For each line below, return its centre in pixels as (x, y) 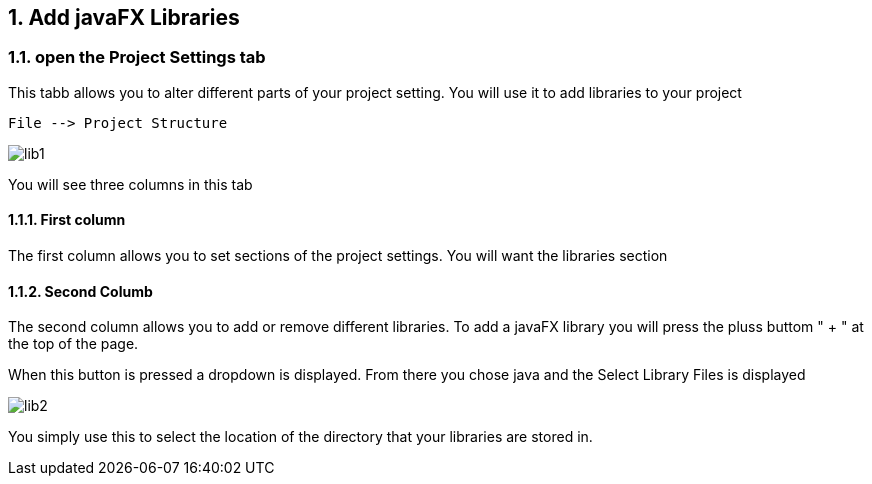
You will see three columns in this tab (130, 184)
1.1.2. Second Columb (80, 291)
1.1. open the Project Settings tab (137, 57)
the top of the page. (73, 344)
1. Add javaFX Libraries (124, 17)
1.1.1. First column (67, 220)
